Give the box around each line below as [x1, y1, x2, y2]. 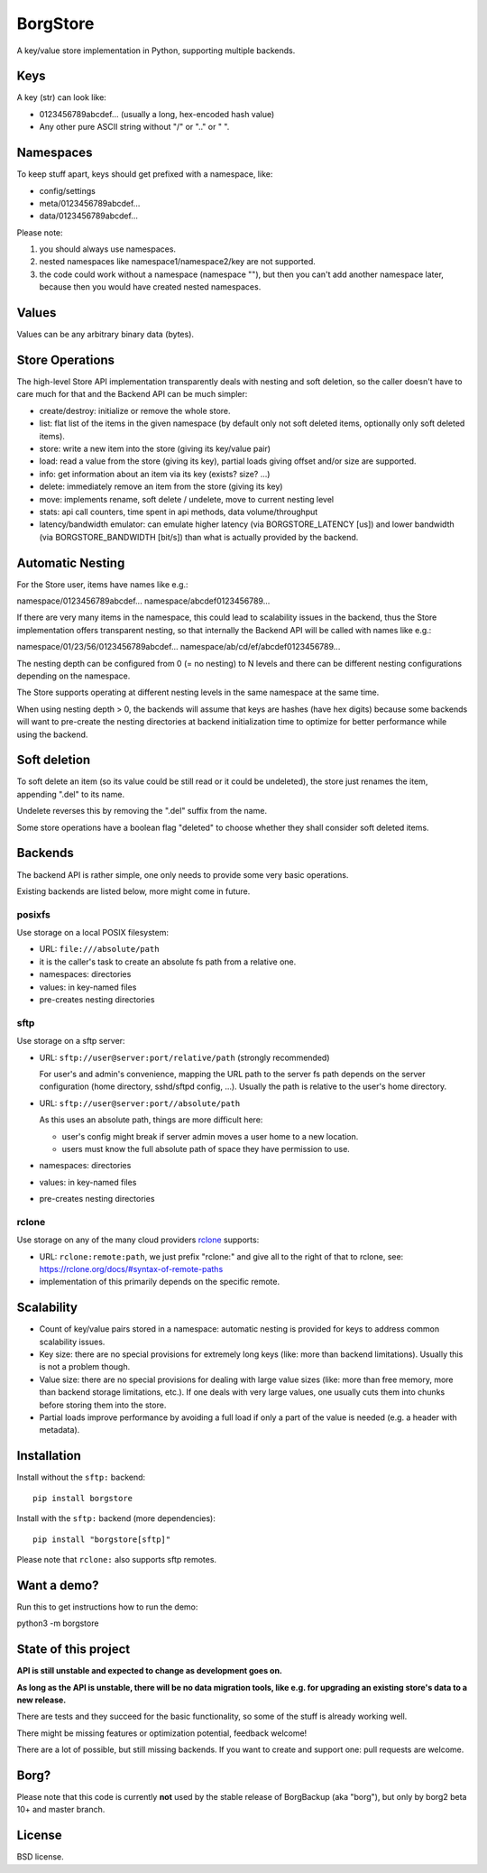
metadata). [39, 1425, 80, 1435]
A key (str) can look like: [16, 92, 107, 103]
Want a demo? [16, 1577, 99, 1592]
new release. [16, 1694, 67, 1705]
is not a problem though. [39, 1361, 131, 1372]
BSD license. [16, 1851, 64, 1862]
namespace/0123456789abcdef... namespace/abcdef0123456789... [16, 595, 271, 606]
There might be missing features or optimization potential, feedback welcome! [16, 1728, 308, 1739]
